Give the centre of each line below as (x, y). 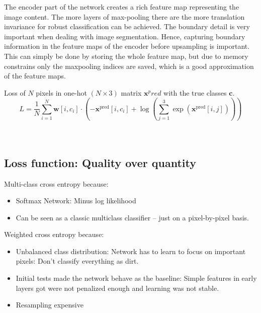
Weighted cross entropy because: (54, 234)
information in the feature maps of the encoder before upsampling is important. (127, 46)
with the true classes (195, 92)
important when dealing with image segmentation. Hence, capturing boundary (125, 36)
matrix (131, 92)
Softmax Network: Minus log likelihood (76, 201)
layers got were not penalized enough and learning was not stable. (117, 288)
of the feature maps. (35, 76)
